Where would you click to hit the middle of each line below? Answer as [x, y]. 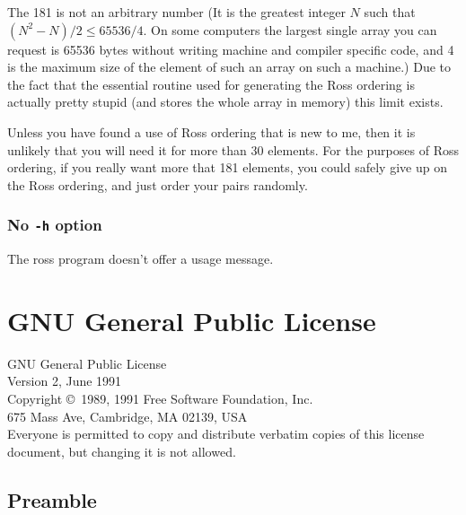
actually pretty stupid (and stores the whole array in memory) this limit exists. [225, 102]
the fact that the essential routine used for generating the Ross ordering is [211, 84]
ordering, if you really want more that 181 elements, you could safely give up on [227, 167]
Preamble [52, 499]
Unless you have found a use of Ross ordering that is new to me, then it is [211, 131]
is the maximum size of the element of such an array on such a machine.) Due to [229, 67]
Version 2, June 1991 [65, 381]
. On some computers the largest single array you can [290, 29]
